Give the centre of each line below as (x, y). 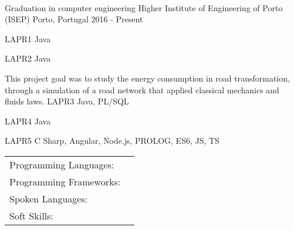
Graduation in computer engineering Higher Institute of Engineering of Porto (144, 7)
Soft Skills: (31, 215)
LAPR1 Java (28, 38)
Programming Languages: (62, 164)
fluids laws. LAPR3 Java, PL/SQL (67, 101)
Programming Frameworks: (65, 181)
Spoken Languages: (49, 198)
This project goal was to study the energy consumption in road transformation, (147, 78)
